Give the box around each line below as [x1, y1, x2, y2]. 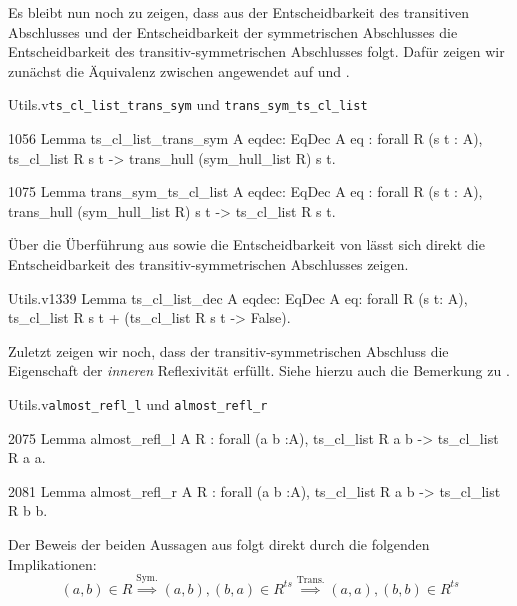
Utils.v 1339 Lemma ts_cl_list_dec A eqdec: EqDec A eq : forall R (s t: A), [8, 287, 468, 308]
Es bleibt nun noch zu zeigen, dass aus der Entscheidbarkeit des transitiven [8, 2, 470, 22]
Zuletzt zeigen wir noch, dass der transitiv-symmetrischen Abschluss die [8, 340, 449, 361]
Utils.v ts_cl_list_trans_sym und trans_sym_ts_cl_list [8, 94, 368, 115]
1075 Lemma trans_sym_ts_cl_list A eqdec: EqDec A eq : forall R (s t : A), [8, 181, 483, 202]
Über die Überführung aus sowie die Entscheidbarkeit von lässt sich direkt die [8, 234, 485, 255]
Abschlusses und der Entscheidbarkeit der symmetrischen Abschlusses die [8, 21, 458, 42]
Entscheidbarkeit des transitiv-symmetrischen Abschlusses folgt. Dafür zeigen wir [8, 41, 505, 62]
